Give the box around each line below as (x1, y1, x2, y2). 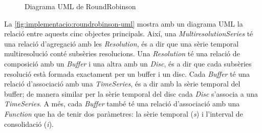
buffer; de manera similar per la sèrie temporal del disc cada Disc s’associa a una (4, 88, 258, 99)
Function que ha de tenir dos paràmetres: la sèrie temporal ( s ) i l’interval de (4, 108, 243, 119)
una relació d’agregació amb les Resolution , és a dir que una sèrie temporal (4, 38, 239, 49)
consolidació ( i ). (4, 118, 54, 129)
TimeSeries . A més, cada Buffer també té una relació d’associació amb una (4, 98, 240, 109)
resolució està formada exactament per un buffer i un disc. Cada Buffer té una (4, 68, 250, 79)
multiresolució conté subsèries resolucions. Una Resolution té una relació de (4, 48, 240, 59)
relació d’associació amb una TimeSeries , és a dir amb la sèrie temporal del (4, 78, 241, 89)
